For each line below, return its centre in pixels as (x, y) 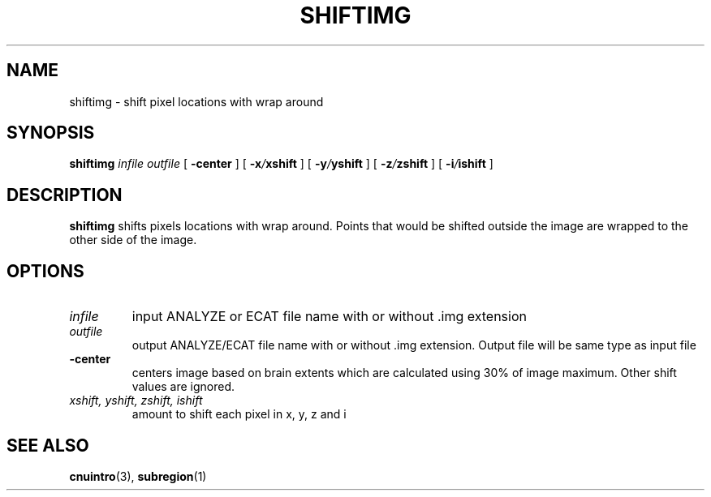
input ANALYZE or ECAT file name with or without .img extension (329, 317)
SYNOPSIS (51, 133)
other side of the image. (133, 240)
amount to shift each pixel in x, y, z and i (239, 414)
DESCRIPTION (65, 195)
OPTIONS (45, 271)
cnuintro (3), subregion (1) (138, 476)
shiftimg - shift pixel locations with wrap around (196, 101)
